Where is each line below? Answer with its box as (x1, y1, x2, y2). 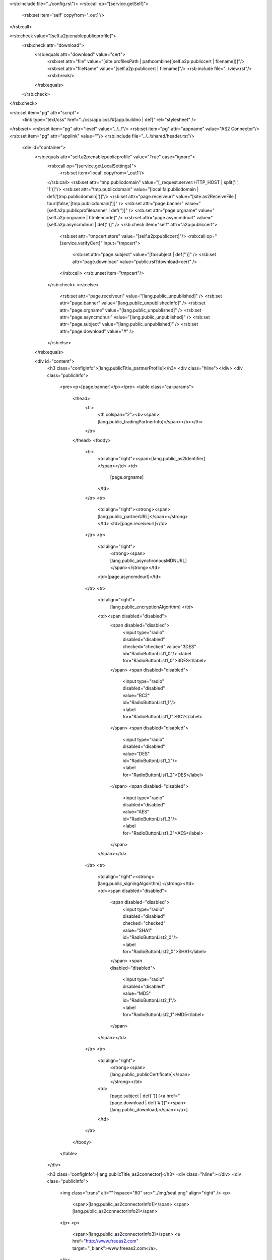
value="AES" (122, 809, 150, 815)
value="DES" (122, 750, 150, 757)
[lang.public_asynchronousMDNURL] (110, 557, 187, 563)
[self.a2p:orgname (47, 214, 86, 220)
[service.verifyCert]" (59, 240, 103, 246)
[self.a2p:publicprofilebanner (47, 207, 108, 214)
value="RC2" (122, 692, 150, 698)
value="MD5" (122, 990, 151, 996)
